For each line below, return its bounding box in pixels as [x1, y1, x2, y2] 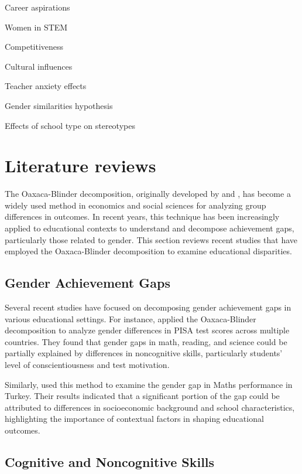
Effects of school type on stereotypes [5, 119, 135, 131]
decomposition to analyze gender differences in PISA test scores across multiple [5, 324, 290, 336]
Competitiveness [5, 40, 64, 53]
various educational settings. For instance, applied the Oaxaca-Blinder [5, 312, 256, 325]
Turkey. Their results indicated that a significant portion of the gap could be [5, 390, 280, 402]
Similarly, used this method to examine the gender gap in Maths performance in [5, 378, 293, 390]
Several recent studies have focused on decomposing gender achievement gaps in [5, 301, 291, 313]
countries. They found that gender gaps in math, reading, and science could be [5, 335, 287, 347]
